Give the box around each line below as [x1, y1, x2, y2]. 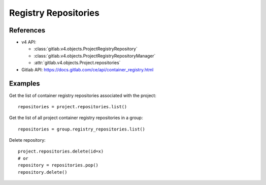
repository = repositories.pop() [18, 162, 99, 168]
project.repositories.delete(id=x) [18, 149, 104, 154]
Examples [9, 79, 40, 88]
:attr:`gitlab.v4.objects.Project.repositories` [33, 60, 121, 66]
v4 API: [21, 39, 36, 45]
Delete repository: [9, 137, 46, 143]
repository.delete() [18, 169, 67, 175]
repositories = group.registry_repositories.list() [18, 126, 145, 132]
